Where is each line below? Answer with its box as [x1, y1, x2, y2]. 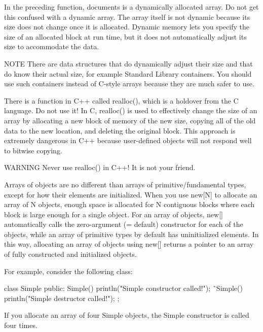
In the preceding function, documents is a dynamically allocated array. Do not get [4, 2, 259, 12]
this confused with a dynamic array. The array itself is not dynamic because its [4, 11, 250, 22]
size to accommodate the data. [4, 41, 99, 52]
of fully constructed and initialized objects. [4, 249, 137, 259]
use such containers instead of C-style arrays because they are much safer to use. [4, 78, 254, 89]
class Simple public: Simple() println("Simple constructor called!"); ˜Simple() [4, 283, 243, 293]
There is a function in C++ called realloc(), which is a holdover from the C [4, 95, 239, 106]
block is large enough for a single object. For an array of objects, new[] [4, 209, 223, 219]
